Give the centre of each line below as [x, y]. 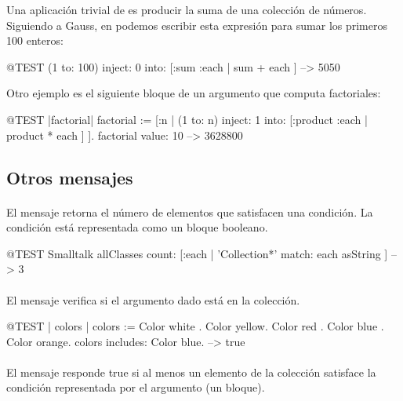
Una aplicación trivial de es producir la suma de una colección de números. [187, 9]
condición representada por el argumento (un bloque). [136, 387]
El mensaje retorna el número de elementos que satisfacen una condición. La [190, 211]
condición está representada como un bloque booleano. [137, 227]
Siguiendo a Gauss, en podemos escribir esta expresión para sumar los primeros [197, 25]
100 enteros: [35, 40]
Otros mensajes [70, 177]
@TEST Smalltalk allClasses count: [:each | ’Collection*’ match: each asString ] [197, 253]
